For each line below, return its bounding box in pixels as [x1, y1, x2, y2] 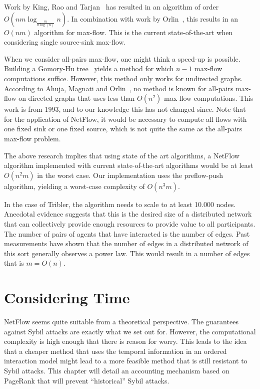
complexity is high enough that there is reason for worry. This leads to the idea [4, 336, 247, 346]
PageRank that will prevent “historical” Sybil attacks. [4, 375, 169, 385]
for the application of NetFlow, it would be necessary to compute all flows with [4, 113, 247, 124]
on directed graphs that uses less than [18, 93, 135, 103]
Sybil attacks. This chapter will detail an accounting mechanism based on [4, 365, 229, 375]
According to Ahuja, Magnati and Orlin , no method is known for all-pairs [4, 83, 233, 93]
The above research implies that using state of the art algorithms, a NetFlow [4, 150, 239, 160]
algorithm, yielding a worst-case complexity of [4, 180, 145, 191]
